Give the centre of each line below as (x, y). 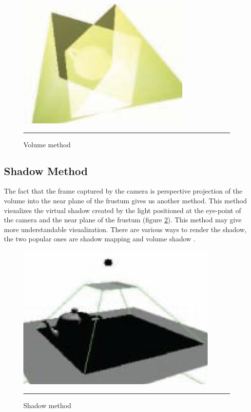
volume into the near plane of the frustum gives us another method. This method (125, 200)
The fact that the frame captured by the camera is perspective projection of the (123, 191)
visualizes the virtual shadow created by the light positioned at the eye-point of (123, 210)
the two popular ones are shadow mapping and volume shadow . (100, 239)
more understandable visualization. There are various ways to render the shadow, (125, 229)
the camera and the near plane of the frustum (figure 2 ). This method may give (123, 220)
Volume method (47, 144)
